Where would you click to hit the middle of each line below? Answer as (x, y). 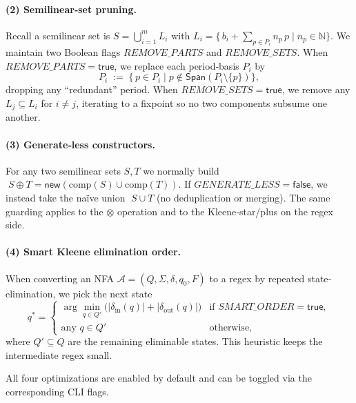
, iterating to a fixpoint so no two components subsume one (202, 103)
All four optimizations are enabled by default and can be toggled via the (159, 378)
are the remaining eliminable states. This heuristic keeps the (195, 341)
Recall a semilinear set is (58, 35)
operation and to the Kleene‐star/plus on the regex (225, 211)
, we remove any (316, 89)
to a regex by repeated (257, 278)
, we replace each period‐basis (177, 65)
